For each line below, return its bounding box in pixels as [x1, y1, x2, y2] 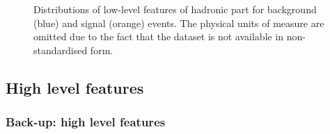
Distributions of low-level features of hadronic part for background [33, 2, 317, 16]
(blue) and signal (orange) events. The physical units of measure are [33, 15, 324, 30]
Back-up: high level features [6, 113, 166, 131]
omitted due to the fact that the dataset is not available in [33, 29, 284, 44]
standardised [33, 42, 88, 57]
